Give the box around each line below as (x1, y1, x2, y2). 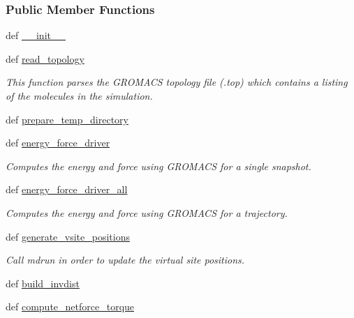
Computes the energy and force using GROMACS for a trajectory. (6, 205, 288, 220)
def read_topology (6, 51, 84, 66)
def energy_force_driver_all (6, 182, 128, 197)
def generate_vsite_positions (6, 229, 131, 243)
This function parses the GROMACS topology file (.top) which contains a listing (6, 75, 348, 89)
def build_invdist (6, 275, 80, 290)
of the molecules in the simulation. (6, 89, 153, 103)
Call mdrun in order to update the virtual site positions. (6, 252, 245, 267)
